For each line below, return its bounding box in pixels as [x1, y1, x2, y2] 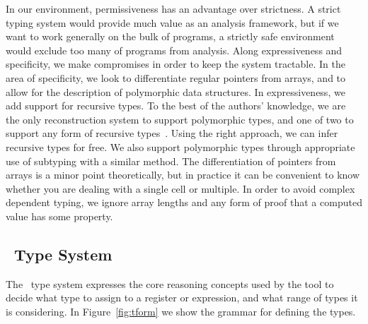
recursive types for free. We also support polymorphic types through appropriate [6, 139, 355, 154]
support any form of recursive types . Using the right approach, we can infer [6, 126, 338, 140]
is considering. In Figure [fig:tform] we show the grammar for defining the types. [6, 304, 356, 318]
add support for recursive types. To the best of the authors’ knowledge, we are [6, 98, 346, 113]
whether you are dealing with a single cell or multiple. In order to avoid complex [6, 181, 355, 196]
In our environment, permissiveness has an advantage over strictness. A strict [6, 1, 341, 16]
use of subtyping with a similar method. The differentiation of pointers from [6, 153, 336, 168]
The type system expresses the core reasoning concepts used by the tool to [6, 276, 334, 291]
